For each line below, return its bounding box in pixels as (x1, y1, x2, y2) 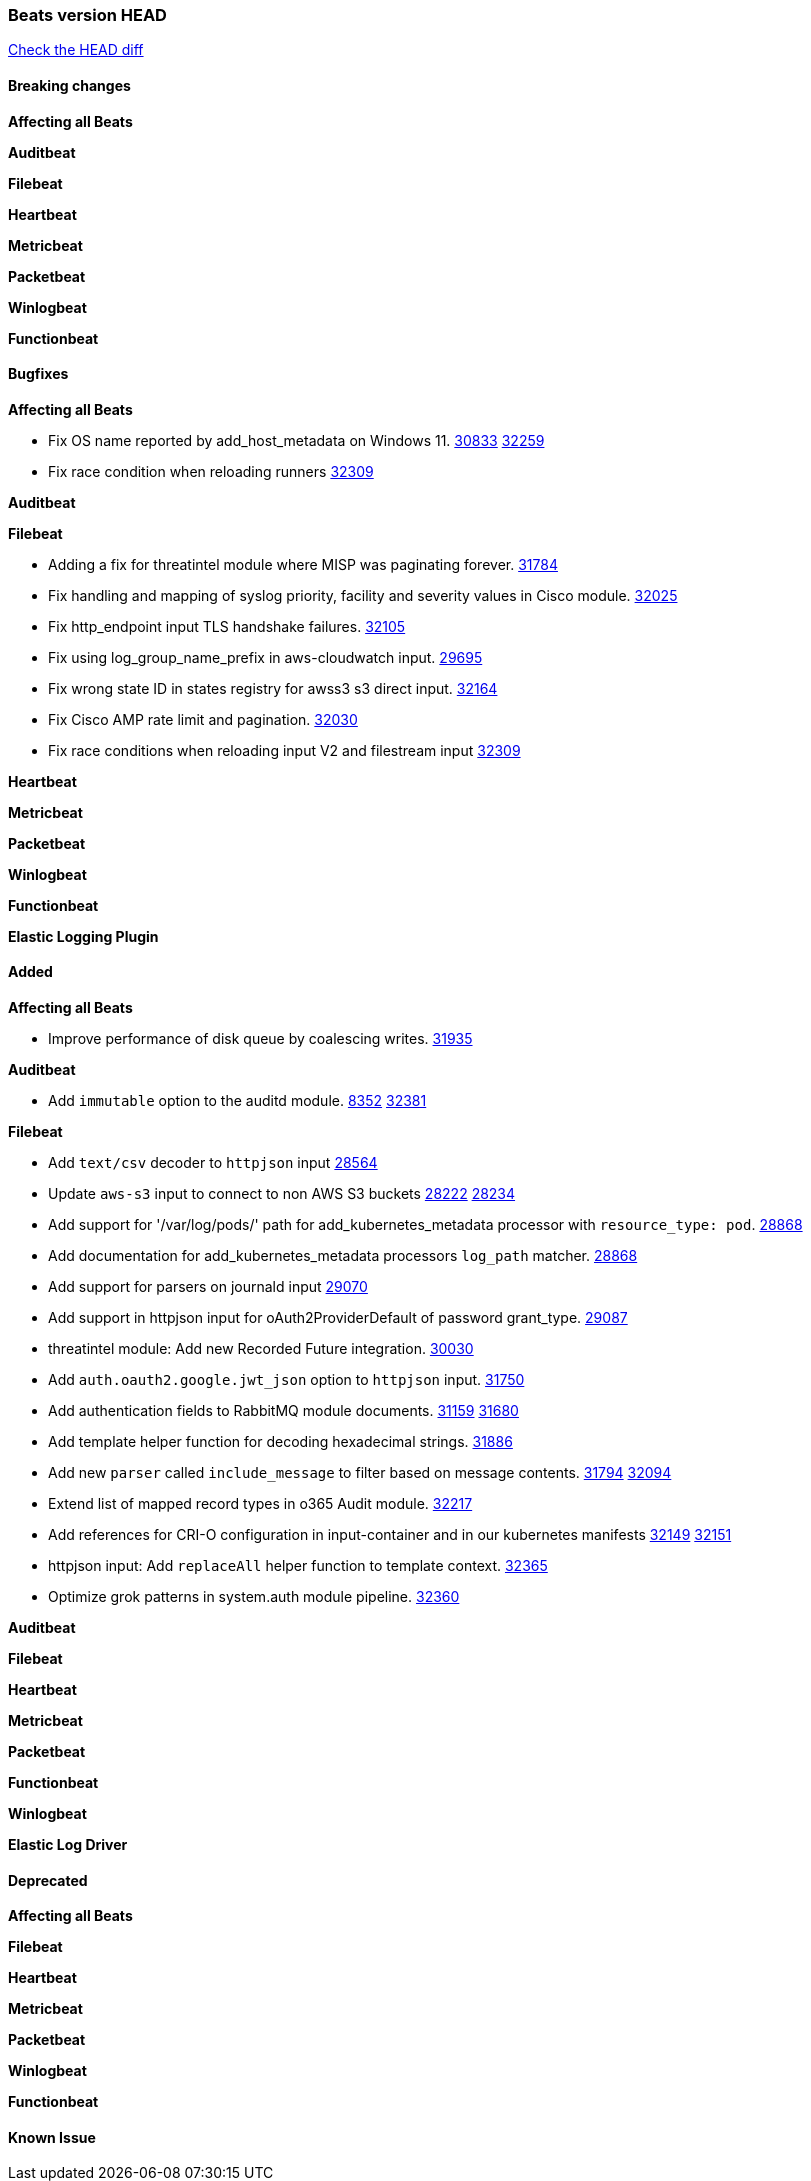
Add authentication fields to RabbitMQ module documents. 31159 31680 (48, 1402, 519, 1420)
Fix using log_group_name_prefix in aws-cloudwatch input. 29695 (48, 648, 483, 666)
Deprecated (8, 1871, 88, 1889)
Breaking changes (8, 76, 131, 94)
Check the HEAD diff (8, 41, 144, 59)
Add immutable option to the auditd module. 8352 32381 (48, 1092, 427, 1110)
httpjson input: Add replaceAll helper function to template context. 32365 (48, 1557, 548, 1575)
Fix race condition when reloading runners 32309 (48, 462, 374, 480)
